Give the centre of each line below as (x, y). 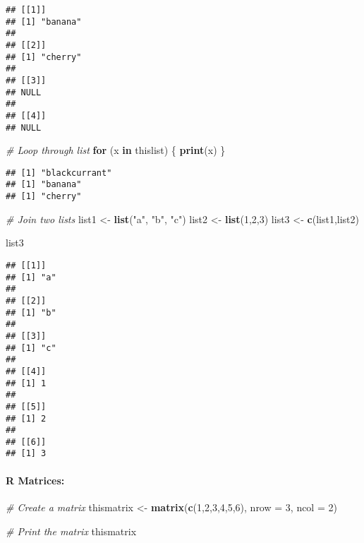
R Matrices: (35, 480)
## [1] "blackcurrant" (59, 173)
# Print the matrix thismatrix (71, 531)
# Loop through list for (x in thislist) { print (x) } (116, 150)
